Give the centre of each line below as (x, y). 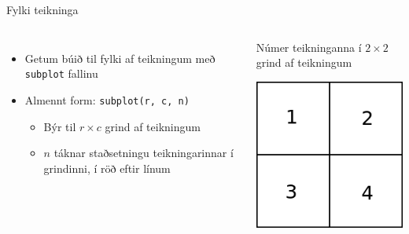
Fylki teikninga (42, 9)
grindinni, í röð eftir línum (107, 168)
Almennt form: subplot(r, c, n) (107, 99)
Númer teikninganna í (309, 47)
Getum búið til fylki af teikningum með (120, 58)
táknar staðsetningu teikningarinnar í (144, 153)
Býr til (60, 126)
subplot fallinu (61, 73)
